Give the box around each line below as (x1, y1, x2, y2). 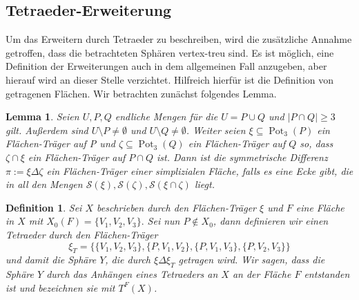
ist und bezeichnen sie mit (6, 280, 115, 294)
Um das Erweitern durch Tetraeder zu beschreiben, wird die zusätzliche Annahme (6, 32, 352, 46)
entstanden (304, 267, 350, 281)
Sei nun (147, 214, 180, 228)
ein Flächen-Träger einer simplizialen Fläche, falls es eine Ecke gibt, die (46, 163, 353, 178)
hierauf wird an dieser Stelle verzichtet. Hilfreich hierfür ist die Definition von (6, 72, 334, 86)
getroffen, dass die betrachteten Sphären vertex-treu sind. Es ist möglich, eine (6, 45, 334, 59)
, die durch (105, 252, 151, 267)
